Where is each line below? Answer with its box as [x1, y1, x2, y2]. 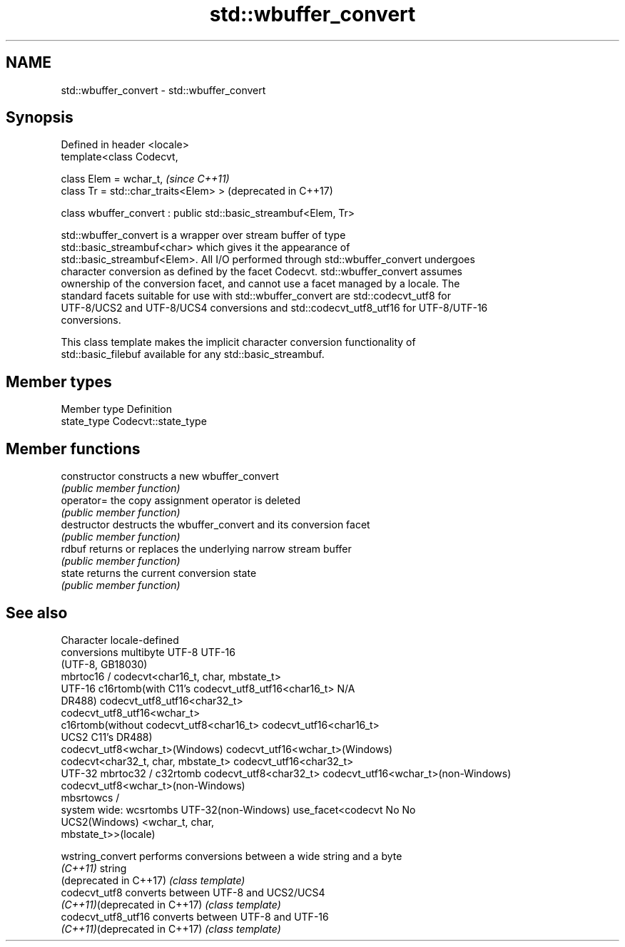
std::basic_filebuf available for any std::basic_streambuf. [61, 348, 325, 361]
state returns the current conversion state [61, 567, 257, 580]
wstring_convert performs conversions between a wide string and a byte [61, 849, 402, 862]
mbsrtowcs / [61, 791, 120, 804]
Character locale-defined [61, 633, 179, 646]
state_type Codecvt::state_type [61, 415, 207, 428]
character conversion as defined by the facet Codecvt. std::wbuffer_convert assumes [61, 265, 463, 278]
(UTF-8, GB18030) [61, 657, 148, 670]
